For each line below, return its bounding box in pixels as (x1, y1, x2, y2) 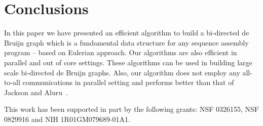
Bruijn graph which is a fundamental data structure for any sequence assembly (4, 37, 249, 48)
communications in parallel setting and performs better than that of (22, 77, 234, 88)
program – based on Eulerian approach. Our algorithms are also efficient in (4, 47, 237, 58)
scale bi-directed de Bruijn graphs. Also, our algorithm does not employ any (4, 67, 240, 77)
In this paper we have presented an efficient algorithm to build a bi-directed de (4, 27, 249, 38)
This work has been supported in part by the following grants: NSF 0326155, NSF (4, 104, 259, 114)
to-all (4, 77, 20, 88)
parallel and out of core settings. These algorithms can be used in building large (4, 57, 252, 67)
